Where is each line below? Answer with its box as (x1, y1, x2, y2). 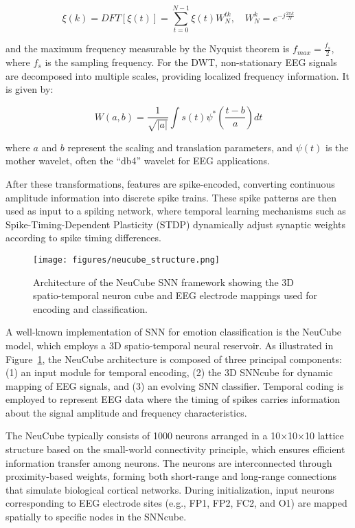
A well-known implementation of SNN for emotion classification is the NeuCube (5, 324, 342, 339)
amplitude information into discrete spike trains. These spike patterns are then (5, 190, 337, 204)
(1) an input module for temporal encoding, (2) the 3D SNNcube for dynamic (5, 365, 333, 379)
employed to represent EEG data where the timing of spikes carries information (5, 392, 341, 406)
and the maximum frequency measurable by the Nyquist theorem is (5, 41, 290, 56)
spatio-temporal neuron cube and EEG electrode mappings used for (33, 288, 317, 302)
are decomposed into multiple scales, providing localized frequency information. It (5, 68, 350, 82)
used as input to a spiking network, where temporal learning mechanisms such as (5, 203, 346, 218)
